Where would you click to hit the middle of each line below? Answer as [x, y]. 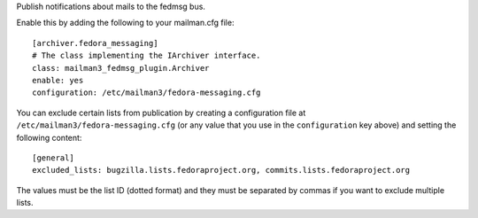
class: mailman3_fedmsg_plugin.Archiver [121, 68]
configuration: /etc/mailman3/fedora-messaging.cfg [146, 93]
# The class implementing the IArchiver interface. [146, 56]
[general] [53, 158]
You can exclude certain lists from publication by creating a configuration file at [161, 113]
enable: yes [58, 80]
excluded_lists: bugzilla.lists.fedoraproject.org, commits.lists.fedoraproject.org [221, 170]
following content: [49, 137]
